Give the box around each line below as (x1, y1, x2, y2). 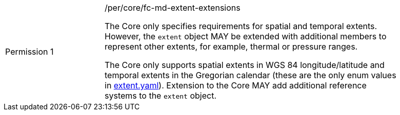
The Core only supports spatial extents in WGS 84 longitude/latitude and (105, 60, 385, 70)
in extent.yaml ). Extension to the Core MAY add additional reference (105, 80, 367, 90)
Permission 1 (5, 47, 54, 57)
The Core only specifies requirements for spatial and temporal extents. (105, 21, 377, 31)
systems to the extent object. (105, 90, 216, 101)
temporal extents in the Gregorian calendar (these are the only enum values (105, 70, 396, 80)
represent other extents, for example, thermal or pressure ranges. (105, 41, 358, 52)
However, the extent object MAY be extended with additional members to (105, 31, 387, 41)
